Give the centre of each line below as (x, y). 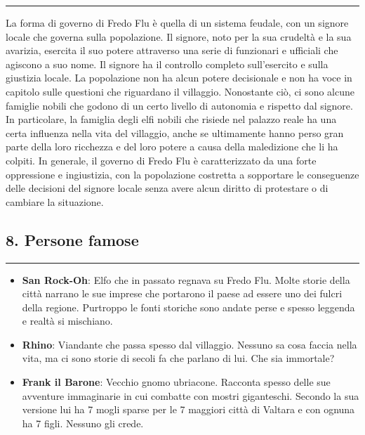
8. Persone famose (72, 239)
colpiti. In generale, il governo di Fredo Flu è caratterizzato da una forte (161, 160)
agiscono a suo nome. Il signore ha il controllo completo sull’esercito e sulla (167, 64)
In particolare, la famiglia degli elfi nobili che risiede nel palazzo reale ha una (171, 119)
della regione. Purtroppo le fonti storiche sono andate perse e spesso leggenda (188, 307)
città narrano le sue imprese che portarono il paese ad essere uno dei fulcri (182, 293)
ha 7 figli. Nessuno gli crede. (83, 423)
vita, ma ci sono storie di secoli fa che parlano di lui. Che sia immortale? (178, 358)
